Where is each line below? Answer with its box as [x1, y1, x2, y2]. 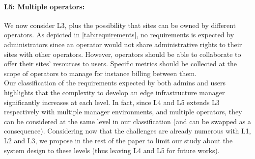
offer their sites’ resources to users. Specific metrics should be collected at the [4, 58, 237, 69]
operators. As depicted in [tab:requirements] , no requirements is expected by [4, 29, 234, 40]
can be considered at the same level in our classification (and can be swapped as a [4, 116, 251, 126]
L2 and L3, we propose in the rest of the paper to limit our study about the [4, 135, 233, 145]
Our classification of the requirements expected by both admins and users [4, 78, 226, 88]
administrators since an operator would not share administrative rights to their [4, 39, 242, 49]
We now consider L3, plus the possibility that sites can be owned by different [4, 20, 236, 30]
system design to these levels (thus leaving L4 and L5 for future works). [4, 145, 220, 155]
